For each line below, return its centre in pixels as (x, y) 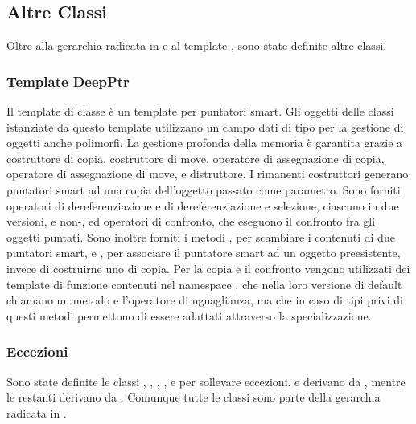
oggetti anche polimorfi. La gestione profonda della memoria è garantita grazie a (205, 143)
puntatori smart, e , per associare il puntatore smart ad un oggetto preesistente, (204, 253)
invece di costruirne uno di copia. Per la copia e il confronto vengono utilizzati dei (208, 268)
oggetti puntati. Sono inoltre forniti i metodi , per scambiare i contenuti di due (201, 236)
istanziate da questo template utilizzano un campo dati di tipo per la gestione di (205, 126)
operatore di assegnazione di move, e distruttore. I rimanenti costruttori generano (208, 174)
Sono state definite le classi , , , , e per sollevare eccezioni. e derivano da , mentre (206, 381)
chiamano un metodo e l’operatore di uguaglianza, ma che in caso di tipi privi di (205, 300)
